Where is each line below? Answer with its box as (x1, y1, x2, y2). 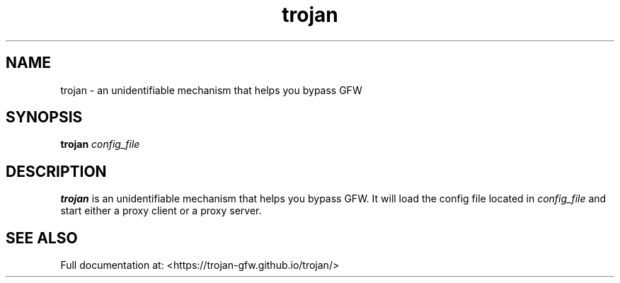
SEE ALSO (6, 229, 78, 247)
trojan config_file (60, 138, 140, 151)
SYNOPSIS (6, 108, 83, 127)
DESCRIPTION (6, 162, 107, 180)
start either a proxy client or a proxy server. (60, 204, 262, 217)
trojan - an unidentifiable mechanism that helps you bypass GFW (60, 83, 362, 96)
